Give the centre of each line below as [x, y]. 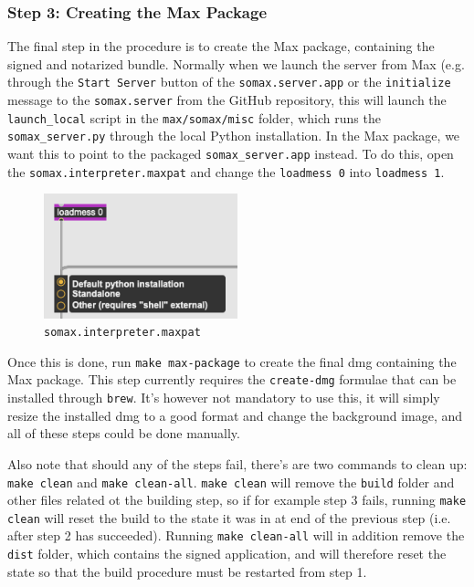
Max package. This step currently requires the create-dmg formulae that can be [232, 379]
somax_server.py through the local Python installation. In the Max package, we [234, 136]
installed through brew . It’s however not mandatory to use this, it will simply [224, 398]
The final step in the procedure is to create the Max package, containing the [221, 46]
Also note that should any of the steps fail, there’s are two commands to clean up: [237, 463]
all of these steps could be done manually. [124, 433]
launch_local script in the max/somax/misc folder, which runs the [194, 117]
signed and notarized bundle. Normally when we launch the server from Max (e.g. [236, 63]
